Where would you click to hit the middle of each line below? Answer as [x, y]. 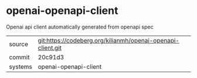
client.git [50, 48]
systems [21, 66]
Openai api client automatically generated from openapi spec [80, 27]
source [18, 44]
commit [19, 57]
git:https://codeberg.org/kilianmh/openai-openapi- [109, 40]
